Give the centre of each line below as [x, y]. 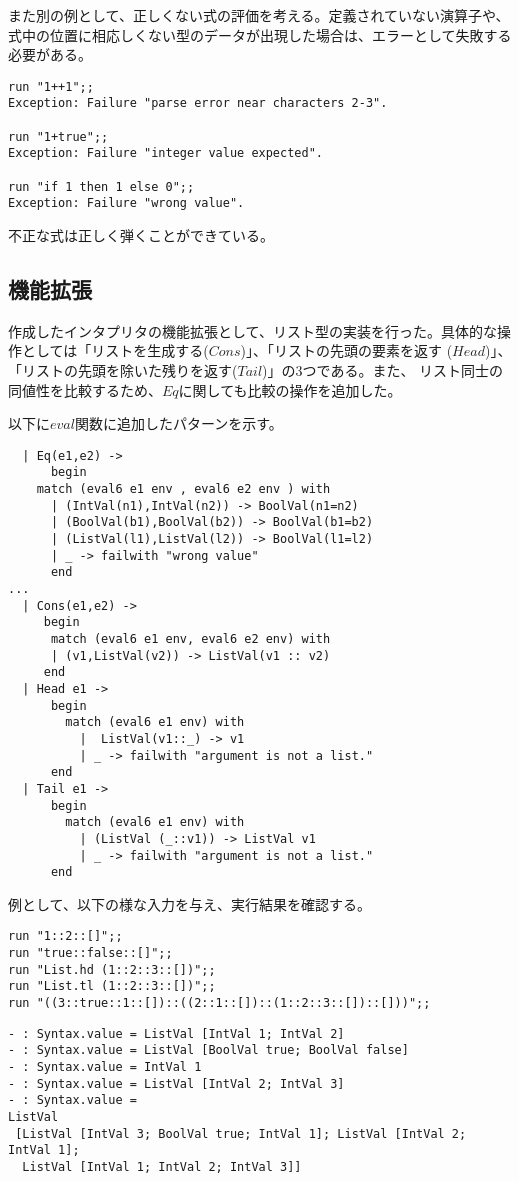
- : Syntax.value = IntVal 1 [105, 1067]
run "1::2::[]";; [65, 936]
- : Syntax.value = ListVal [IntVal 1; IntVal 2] [176, 1033]
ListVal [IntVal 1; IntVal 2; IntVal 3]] [162, 1166]
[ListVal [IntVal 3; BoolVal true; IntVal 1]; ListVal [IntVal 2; [241, 1133]
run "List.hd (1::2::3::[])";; [112, 969]
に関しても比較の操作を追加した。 [290, 389]
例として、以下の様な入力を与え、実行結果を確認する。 [189, 903]
